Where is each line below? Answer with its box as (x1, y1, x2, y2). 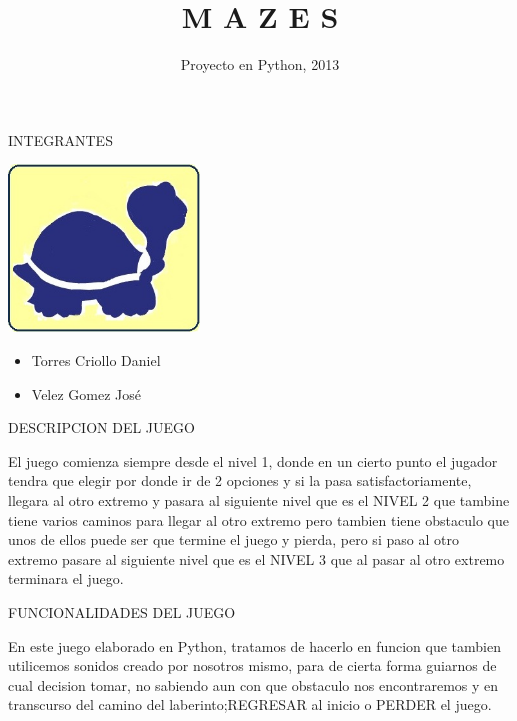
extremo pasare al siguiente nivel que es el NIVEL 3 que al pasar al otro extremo (8, 548, 505, 569)
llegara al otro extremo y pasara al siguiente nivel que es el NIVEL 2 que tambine (8, 490, 510, 511)
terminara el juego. (8, 568, 124, 589)
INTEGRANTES (8, 129, 113, 150)
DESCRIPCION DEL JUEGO (8, 417, 195, 438)
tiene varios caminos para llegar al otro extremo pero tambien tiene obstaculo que (8, 509, 509, 530)
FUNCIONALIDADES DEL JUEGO (8, 602, 236, 622)
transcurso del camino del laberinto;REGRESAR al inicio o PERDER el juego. (8, 694, 492, 715)
